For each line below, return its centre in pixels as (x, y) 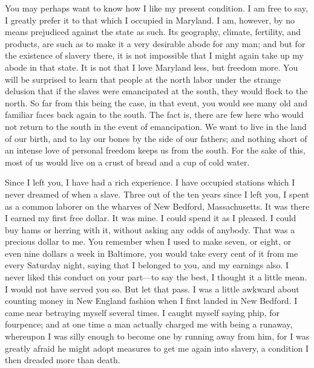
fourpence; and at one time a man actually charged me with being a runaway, (149, 324)
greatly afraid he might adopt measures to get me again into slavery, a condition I (157, 348)
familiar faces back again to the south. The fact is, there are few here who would (154, 115)
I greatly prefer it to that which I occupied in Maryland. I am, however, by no (150, 20)
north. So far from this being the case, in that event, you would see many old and (156, 102)
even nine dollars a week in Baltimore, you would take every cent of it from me (152, 253)
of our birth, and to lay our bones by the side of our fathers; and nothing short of (156, 138)
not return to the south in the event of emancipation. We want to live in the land (156, 126)
